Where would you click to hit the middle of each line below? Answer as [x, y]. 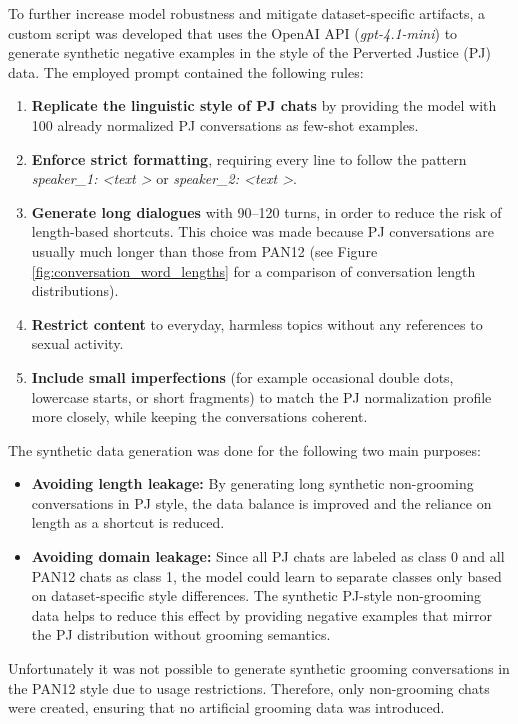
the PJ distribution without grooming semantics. [181, 634]
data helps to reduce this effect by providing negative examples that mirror [261, 614]
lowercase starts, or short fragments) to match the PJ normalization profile [261, 396]
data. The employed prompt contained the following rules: [186, 71]
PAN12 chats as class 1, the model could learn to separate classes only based [266, 575]
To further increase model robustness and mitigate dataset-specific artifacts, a [247, 13]
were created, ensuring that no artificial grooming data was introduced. [226, 707]
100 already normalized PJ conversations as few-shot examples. [225, 124]
